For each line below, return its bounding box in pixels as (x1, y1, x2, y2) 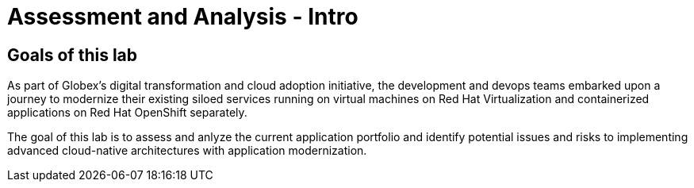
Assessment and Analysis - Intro (7, 3, 359, 30)
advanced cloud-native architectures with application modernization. (7, 144, 367, 158)
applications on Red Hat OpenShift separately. (7, 106, 247, 120)
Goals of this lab (7, 44, 138, 65)
